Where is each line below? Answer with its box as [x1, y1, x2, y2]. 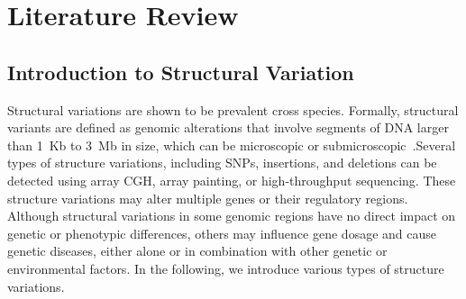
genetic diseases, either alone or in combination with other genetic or [7, 241, 388, 260]
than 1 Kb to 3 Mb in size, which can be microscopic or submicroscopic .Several [7, 135, 456, 154]
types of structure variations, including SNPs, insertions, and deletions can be [7, 153, 437, 172]
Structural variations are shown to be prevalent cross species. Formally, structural [7, 100, 459, 119]
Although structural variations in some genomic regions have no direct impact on [7, 206, 456, 225]
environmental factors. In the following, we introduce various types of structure [7, 258, 444, 277]
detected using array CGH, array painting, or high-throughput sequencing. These [7, 170, 456, 189]
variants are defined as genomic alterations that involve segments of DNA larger [7, 118, 449, 137]
